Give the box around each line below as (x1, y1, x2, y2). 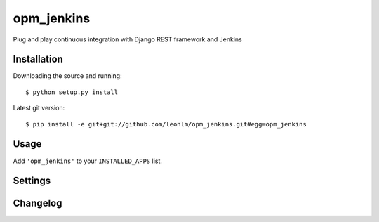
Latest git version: (13, 104, 65, 112)
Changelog (13, 197, 62, 209)
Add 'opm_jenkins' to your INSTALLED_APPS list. (13, 157, 163, 165)
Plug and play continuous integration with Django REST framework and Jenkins (13, 35, 242, 44)
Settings (13, 175, 51, 187)
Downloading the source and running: (13, 72, 122, 80)
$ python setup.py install (25, 88, 119, 96)
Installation (13, 53, 63, 65)
